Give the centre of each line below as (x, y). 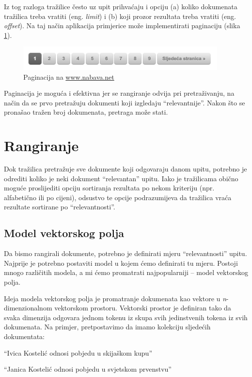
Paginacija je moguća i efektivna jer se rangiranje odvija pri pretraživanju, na (119, 93)
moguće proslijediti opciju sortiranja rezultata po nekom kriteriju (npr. (109, 188)
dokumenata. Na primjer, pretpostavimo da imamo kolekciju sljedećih (107, 327)
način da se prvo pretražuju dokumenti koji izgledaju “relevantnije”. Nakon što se (125, 102)
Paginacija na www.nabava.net (69, 77)
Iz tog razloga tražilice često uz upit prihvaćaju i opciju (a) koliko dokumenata (121, 6)
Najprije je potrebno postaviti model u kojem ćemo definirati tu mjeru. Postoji (121, 263)
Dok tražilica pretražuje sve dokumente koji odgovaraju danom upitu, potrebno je (126, 169)
